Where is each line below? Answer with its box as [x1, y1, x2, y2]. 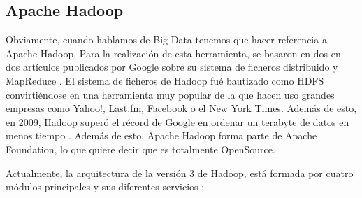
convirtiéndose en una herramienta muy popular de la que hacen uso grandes [6, 87, 335, 101]
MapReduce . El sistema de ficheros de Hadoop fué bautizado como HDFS [6, 73, 324, 87]
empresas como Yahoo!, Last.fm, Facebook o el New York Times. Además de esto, [6, 101, 357, 115]
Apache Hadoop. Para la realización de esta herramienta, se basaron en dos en [6, 45, 341, 60]
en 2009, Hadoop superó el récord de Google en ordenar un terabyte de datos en [6, 114, 349, 129]
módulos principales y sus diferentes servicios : [6, 179, 205, 194]
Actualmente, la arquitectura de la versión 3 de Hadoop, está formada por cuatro [6, 165, 354, 180]
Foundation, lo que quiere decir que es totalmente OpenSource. [6, 141, 275, 156]
